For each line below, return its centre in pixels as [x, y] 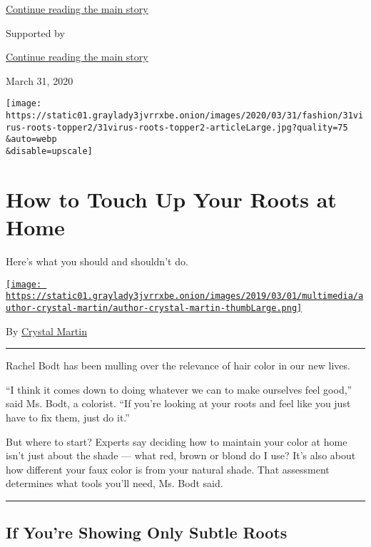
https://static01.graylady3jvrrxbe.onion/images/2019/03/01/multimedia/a [185, 296]
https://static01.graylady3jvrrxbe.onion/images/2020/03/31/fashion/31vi [185, 116]
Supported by [35, 32]
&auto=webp [31, 139]
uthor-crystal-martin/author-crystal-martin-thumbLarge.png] [154, 308]
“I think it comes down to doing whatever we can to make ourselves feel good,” [179, 389]
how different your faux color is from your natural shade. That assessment [168, 469]
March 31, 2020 [40, 80]
